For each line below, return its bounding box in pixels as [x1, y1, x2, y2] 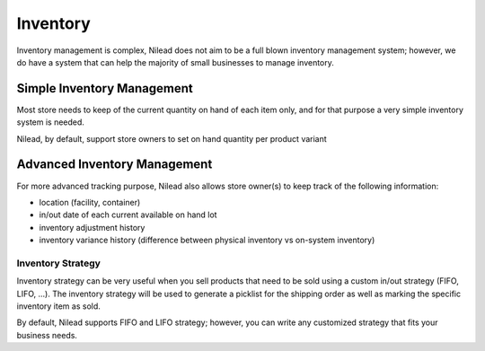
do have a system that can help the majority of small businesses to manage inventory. [16, 57, 334, 67]
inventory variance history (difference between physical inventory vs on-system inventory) [39, 234, 375, 246]
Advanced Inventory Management [16, 157, 213, 172]
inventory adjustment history [39, 222, 145, 233]
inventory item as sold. [16, 301, 101, 312]
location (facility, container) [39, 197, 141, 207]
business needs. [16, 329, 78, 340]
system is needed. [16, 117, 85, 127]
